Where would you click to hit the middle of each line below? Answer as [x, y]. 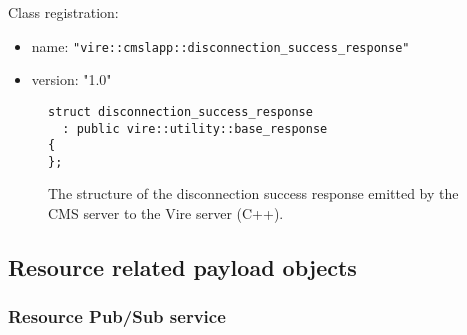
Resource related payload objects [182, 267]
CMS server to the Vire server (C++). [166, 213]
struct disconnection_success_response [180, 111]
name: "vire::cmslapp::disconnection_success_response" [220, 45]
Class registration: [63, 12]
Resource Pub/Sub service [117, 316]
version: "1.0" [71, 79]
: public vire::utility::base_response [195, 128]
